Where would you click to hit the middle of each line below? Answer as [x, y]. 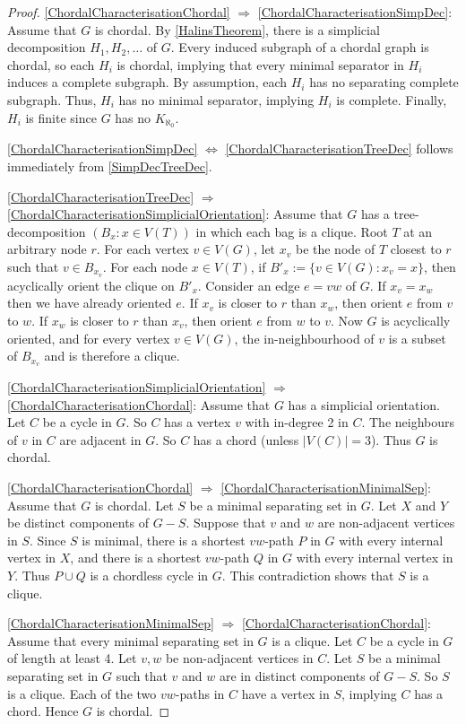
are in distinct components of [299, 675]
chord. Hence [43, 711]
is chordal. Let [134, 505]
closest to [416, 249]
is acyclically [416, 321]
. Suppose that [226, 523]
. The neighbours [408, 422]
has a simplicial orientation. [364, 404]
